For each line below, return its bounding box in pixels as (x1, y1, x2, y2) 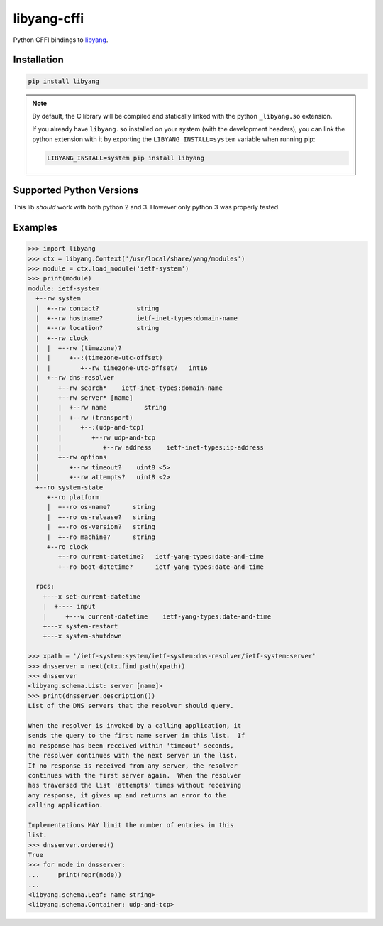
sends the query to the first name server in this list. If (28, 731, 245, 740)
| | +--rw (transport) (35, 413, 133, 422)
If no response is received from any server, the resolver (28, 761, 238, 770)
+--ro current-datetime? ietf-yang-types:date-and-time (57, 552, 264, 561)
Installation (13, 54, 64, 66)
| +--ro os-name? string (46, 503, 156, 511)
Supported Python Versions (13, 185, 139, 197)
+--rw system (35, 295, 81, 303)
